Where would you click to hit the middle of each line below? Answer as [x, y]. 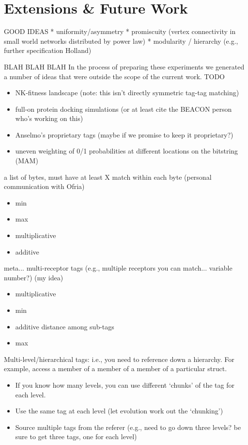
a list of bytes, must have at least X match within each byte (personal [108, 177]
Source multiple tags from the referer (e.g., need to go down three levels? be [128, 427]
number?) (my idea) [34, 277]
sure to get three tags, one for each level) [76, 436]
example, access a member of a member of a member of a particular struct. [116, 368]
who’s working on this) [49, 118]
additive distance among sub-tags [65, 326]
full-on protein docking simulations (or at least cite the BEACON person [124, 109]
